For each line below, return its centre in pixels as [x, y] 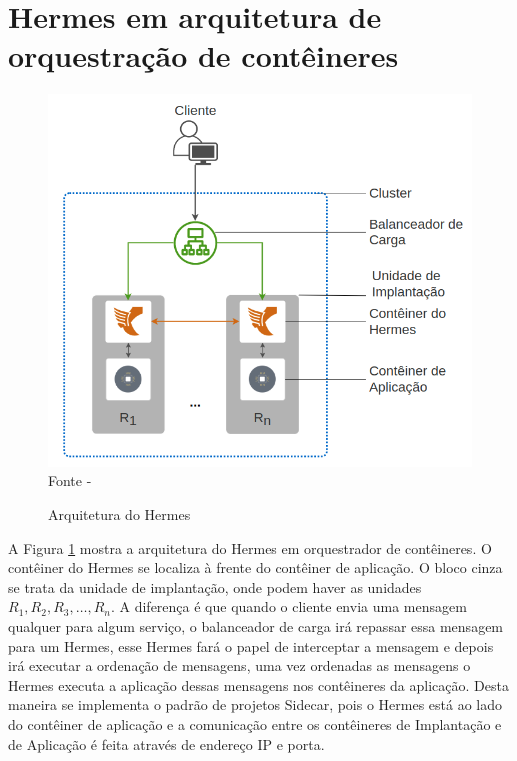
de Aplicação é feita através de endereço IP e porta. [166, 743]
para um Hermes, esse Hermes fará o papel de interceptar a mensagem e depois [251, 645]
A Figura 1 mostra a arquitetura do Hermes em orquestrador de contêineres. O [250, 547]
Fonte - [70, 480]
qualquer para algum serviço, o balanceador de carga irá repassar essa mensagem [256, 626]
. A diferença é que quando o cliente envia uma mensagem [288, 606]
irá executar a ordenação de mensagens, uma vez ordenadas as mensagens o [239, 665]
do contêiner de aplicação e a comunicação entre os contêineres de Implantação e [255, 724]
